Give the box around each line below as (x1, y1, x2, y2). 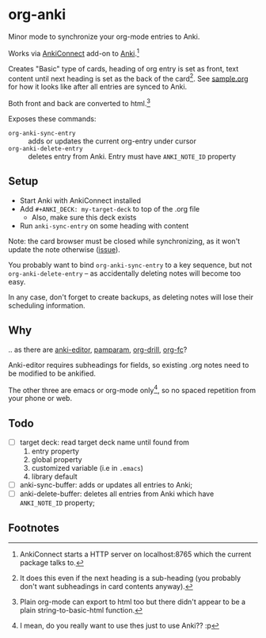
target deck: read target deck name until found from (19, 437, 190, 447)
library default (31, 472, 78, 481)
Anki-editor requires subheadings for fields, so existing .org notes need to (8, 360, 249, 369)
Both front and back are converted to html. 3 (8, 97, 150, 108)
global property (31, 455, 82, 464)
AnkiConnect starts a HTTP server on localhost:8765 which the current (19, 549, 252, 559)
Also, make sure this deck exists (31, 212, 137, 222)
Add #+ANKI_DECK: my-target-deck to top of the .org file (19, 204, 200, 213)
